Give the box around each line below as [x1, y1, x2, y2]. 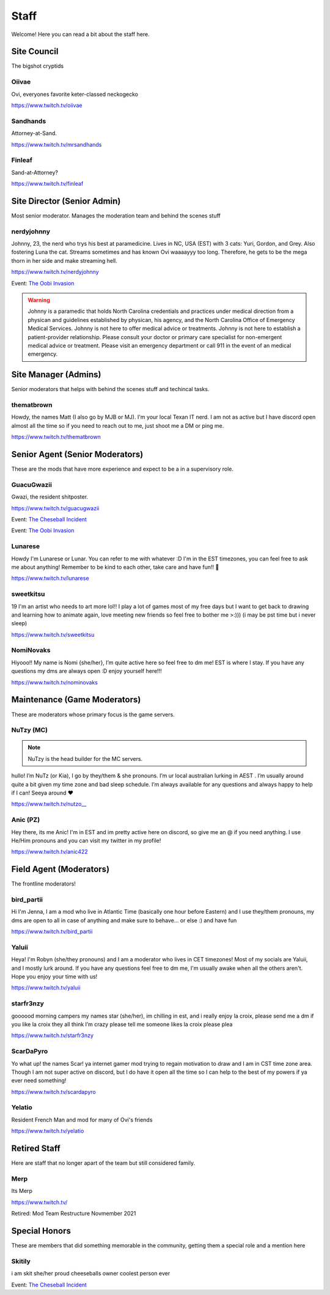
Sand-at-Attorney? [11, 169, 58, 176]
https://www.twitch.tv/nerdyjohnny [11, 268, 99, 276]
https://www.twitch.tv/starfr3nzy [11, 1032, 94, 1039]
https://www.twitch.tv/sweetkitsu [11, 631, 95, 638]
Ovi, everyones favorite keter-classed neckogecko [11, 90, 139, 98]
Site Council [11, 46, 59, 57]
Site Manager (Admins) [11, 370, 101, 380]
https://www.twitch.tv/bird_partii [11, 928, 93, 935]
